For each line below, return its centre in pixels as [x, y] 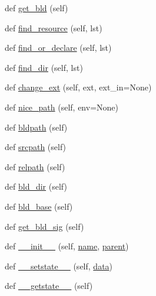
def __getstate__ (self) [49, 286]
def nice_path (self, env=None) [62, 107]
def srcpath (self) [36, 147]
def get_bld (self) [36, 8]
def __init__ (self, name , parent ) [67, 246]
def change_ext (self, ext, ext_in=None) [78, 87]
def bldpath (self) [36, 127]
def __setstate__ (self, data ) [59, 266]
